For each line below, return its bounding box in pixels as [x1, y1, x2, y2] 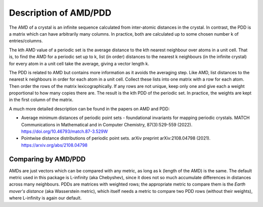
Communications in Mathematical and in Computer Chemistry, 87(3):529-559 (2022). [21, 122, 192, 127]
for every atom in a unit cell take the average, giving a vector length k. [9, 61, 150, 66]
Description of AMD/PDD [9, 7, 112, 18]
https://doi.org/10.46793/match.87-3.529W [21, 128, 108, 134]
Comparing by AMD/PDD [9, 155, 86, 163]
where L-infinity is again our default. [9, 195, 82, 201]
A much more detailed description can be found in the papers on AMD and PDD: [9, 105, 170, 112]
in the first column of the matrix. [9, 97, 74, 103]
